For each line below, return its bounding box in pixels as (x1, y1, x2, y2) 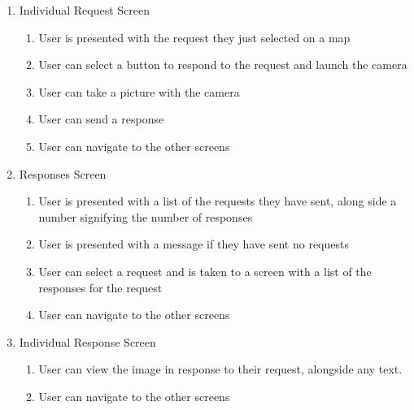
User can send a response (38, 110, 164, 127)
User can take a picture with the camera (38, 83, 240, 100)
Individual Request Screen (19, 2, 150, 18)
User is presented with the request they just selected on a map (38, 28, 351, 45)
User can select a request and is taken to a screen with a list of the (38, 262, 372, 279)
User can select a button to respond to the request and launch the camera (38, 56, 407, 73)
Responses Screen (19, 165, 107, 182)
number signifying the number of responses (38, 208, 253, 225)
